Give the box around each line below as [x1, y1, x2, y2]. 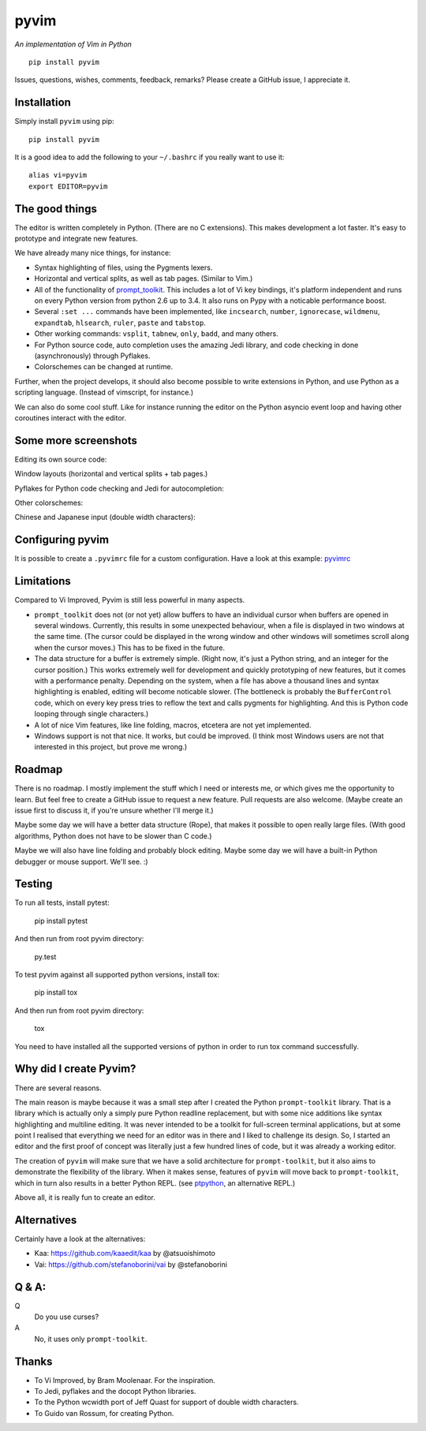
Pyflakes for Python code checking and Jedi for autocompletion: [14, 484, 225, 493]
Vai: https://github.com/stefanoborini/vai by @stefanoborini [34, 1259, 228, 1269]
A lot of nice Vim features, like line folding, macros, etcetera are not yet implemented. [34, 720, 312, 730]
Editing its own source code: [14, 454, 107, 464]
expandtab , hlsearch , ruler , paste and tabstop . [34, 318, 207, 327]
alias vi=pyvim [28, 170, 88, 180]
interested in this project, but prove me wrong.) [34, 742, 188, 752]
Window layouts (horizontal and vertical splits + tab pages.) [14, 469, 208, 479]
